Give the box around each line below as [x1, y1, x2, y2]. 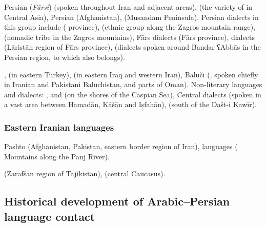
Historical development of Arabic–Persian [4, 193, 230, 209]
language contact [4, 208, 95, 224]
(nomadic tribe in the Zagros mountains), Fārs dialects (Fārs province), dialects [4, 31, 255, 42]
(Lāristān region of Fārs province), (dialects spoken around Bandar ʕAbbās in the [4, 42, 261, 52]
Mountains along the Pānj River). [4, 151, 110, 161]
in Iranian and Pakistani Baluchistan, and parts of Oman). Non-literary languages [4, 79, 262, 90]
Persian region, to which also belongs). [4, 51, 125, 62]
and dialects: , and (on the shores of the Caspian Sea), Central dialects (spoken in [4, 89, 261, 99]
